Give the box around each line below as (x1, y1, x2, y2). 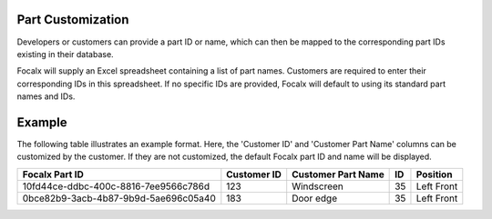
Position (415, 168, 453, 181)
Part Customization (16, 12, 129, 27)
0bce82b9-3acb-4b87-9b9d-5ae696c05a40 (22, 192, 216, 204)
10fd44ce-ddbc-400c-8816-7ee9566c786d (22, 180, 210, 193)
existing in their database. (16, 48, 114, 59)
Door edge (292, 192, 337, 204)
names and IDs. (16, 91, 76, 102)
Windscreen (292, 180, 343, 193)
